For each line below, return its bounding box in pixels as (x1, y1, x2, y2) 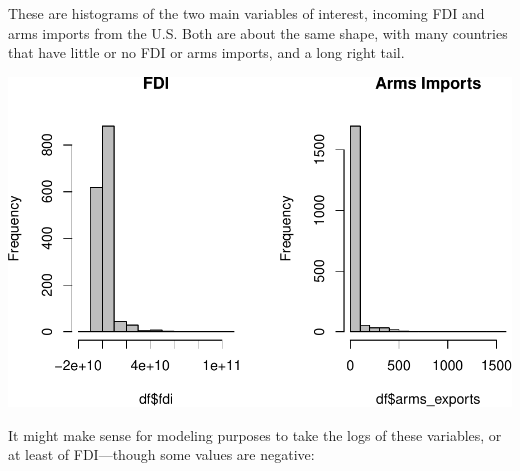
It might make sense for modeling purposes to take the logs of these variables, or (8, 424, 502, 445)
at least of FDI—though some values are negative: (8, 444, 315, 465)
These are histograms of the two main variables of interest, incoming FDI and (8, 3, 485, 23)
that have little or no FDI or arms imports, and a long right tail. (8, 42, 405, 63)
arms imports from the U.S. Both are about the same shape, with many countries (8, 22, 508, 43)
